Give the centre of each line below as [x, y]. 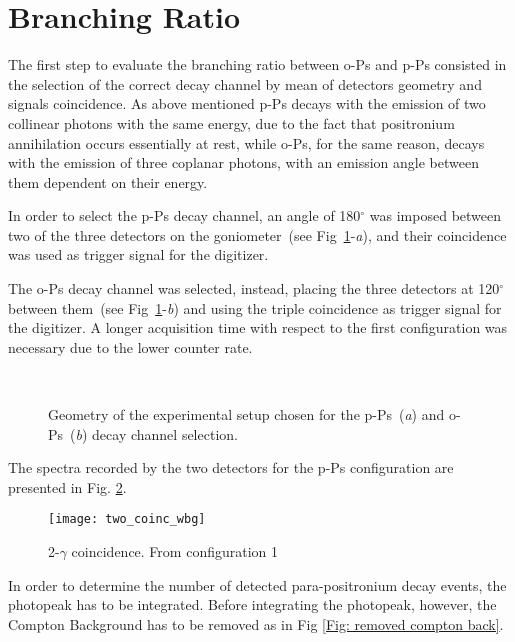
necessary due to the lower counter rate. [130, 346]
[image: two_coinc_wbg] [127, 519]
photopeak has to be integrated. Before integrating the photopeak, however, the [252, 604]
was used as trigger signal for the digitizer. [138, 254]
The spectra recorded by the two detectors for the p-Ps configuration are [231, 467]
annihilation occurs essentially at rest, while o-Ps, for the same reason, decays [246, 142]
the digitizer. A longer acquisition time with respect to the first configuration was [258, 327]
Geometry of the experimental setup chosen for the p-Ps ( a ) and [246, 414]
